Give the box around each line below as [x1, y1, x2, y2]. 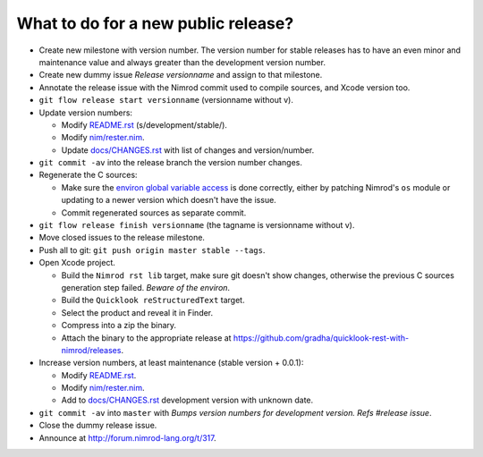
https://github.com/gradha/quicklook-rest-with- [233, 332, 410, 343]
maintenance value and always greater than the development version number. [38, 56, 326, 67]
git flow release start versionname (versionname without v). [38, 95, 294, 106]
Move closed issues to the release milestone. [38, 233, 206, 243]
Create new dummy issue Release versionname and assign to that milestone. [38, 70, 323, 80]
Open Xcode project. [38, 258, 116, 268]
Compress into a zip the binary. [61, 320, 177, 331]
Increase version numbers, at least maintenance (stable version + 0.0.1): [38, 358, 304, 368]
